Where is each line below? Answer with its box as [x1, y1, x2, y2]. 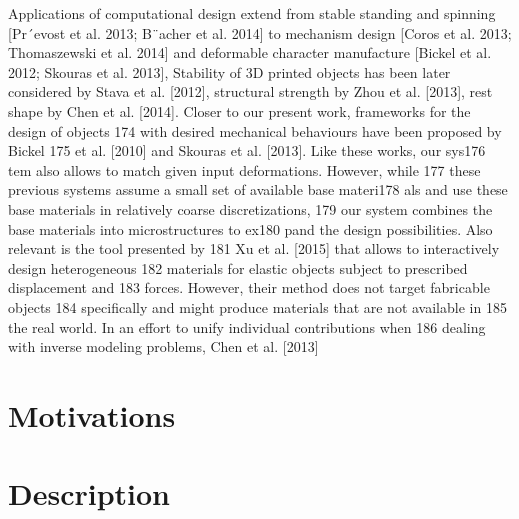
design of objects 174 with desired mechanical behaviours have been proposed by [8, 120, 502, 141]
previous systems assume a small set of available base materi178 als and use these [8, 179, 508, 200]
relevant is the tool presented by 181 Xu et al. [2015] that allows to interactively [8, 238, 500, 259]
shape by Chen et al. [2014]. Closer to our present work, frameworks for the [8, 100, 471, 121]
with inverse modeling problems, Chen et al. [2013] [8, 336, 319, 357]
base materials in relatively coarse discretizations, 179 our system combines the [8, 198, 493, 219]
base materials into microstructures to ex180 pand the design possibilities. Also [8, 218, 493, 239]
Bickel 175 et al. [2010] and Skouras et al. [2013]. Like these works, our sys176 [8, 140, 486, 161]
